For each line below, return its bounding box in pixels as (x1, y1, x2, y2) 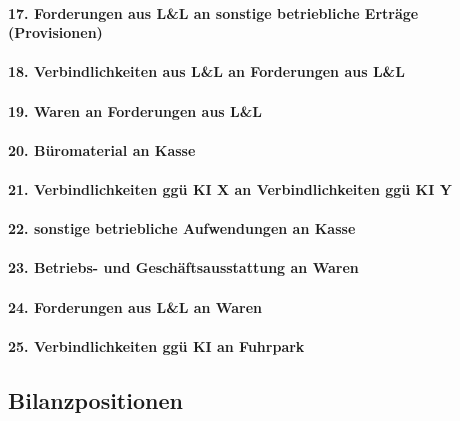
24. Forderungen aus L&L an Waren (8, 296, 262, 317)
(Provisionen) (8, 22, 103, 43)
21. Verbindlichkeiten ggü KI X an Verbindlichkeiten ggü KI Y (8, 178, 452, 199)
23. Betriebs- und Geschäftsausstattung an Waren (8, 257, 359, 278)
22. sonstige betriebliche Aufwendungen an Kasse (8, 218, 356, 239)
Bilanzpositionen (8, 384, 183, 415)
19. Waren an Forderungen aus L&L (8, 100, 262, 121)
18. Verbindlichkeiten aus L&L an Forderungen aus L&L (8, 61, 405, 82)
